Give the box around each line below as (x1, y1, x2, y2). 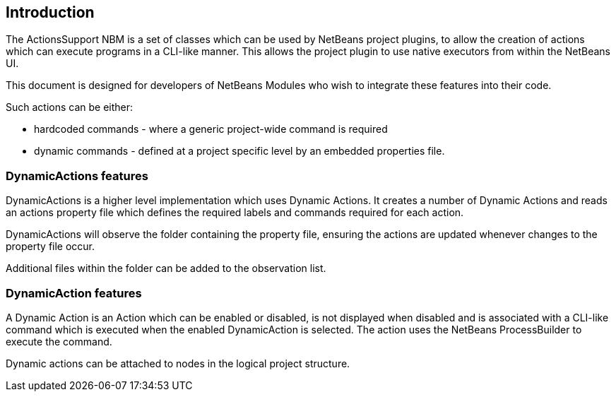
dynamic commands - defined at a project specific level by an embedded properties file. (34, 145, 445, 158)
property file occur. (6, 240, 95, 253)
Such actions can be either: (6, 101, 134, 114)
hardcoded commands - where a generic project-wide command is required (34, 123, 388, 136)
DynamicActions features (6, 168, 148, 183)
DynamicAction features (6, 285, 142, 300)
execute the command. (6, 335, 112, 348)
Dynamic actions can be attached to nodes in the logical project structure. (6, 357, 350, 369)
